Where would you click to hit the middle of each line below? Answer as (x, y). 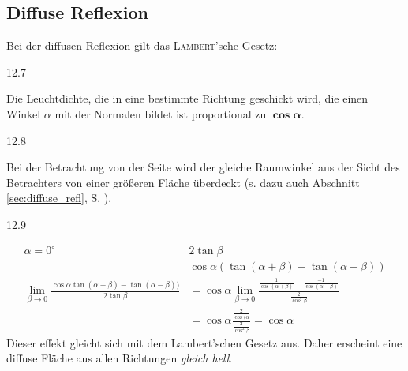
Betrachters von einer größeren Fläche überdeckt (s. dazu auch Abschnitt (183, 182)
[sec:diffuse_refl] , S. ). (59, 198)
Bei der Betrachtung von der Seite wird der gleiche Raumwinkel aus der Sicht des (203, 167)
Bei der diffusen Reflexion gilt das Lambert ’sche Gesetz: (142, 45)
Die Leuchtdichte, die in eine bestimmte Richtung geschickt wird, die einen (187, 98)
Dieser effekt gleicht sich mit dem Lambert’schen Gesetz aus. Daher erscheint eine (204, 342)
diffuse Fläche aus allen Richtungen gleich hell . (120, 358)
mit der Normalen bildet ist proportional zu (161, 113)
